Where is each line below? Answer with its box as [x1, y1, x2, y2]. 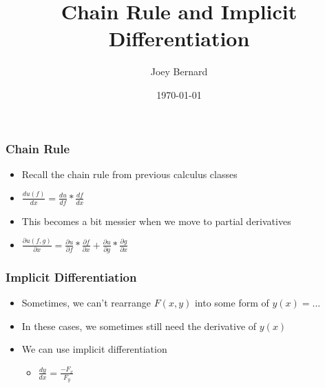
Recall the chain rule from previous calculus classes [21, 166, 238, 181]
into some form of [194, 295, 269, 310]
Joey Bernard [150, 64, 208, 79]
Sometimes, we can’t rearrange [21, 295, 151, 310]
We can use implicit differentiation [21, 342, 167, 356]
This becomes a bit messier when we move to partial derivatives [21, 213, 291, 228]
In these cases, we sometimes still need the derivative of [21, 318, 257, 333]
